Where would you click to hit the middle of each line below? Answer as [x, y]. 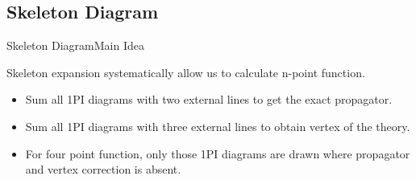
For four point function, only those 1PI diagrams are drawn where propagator [218, 153]
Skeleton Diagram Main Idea [75, 45]
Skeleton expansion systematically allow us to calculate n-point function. [186, 72]
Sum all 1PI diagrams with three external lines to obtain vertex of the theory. [218, 126]
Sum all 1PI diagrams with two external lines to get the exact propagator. [209, 99]
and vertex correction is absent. [103, 169]
